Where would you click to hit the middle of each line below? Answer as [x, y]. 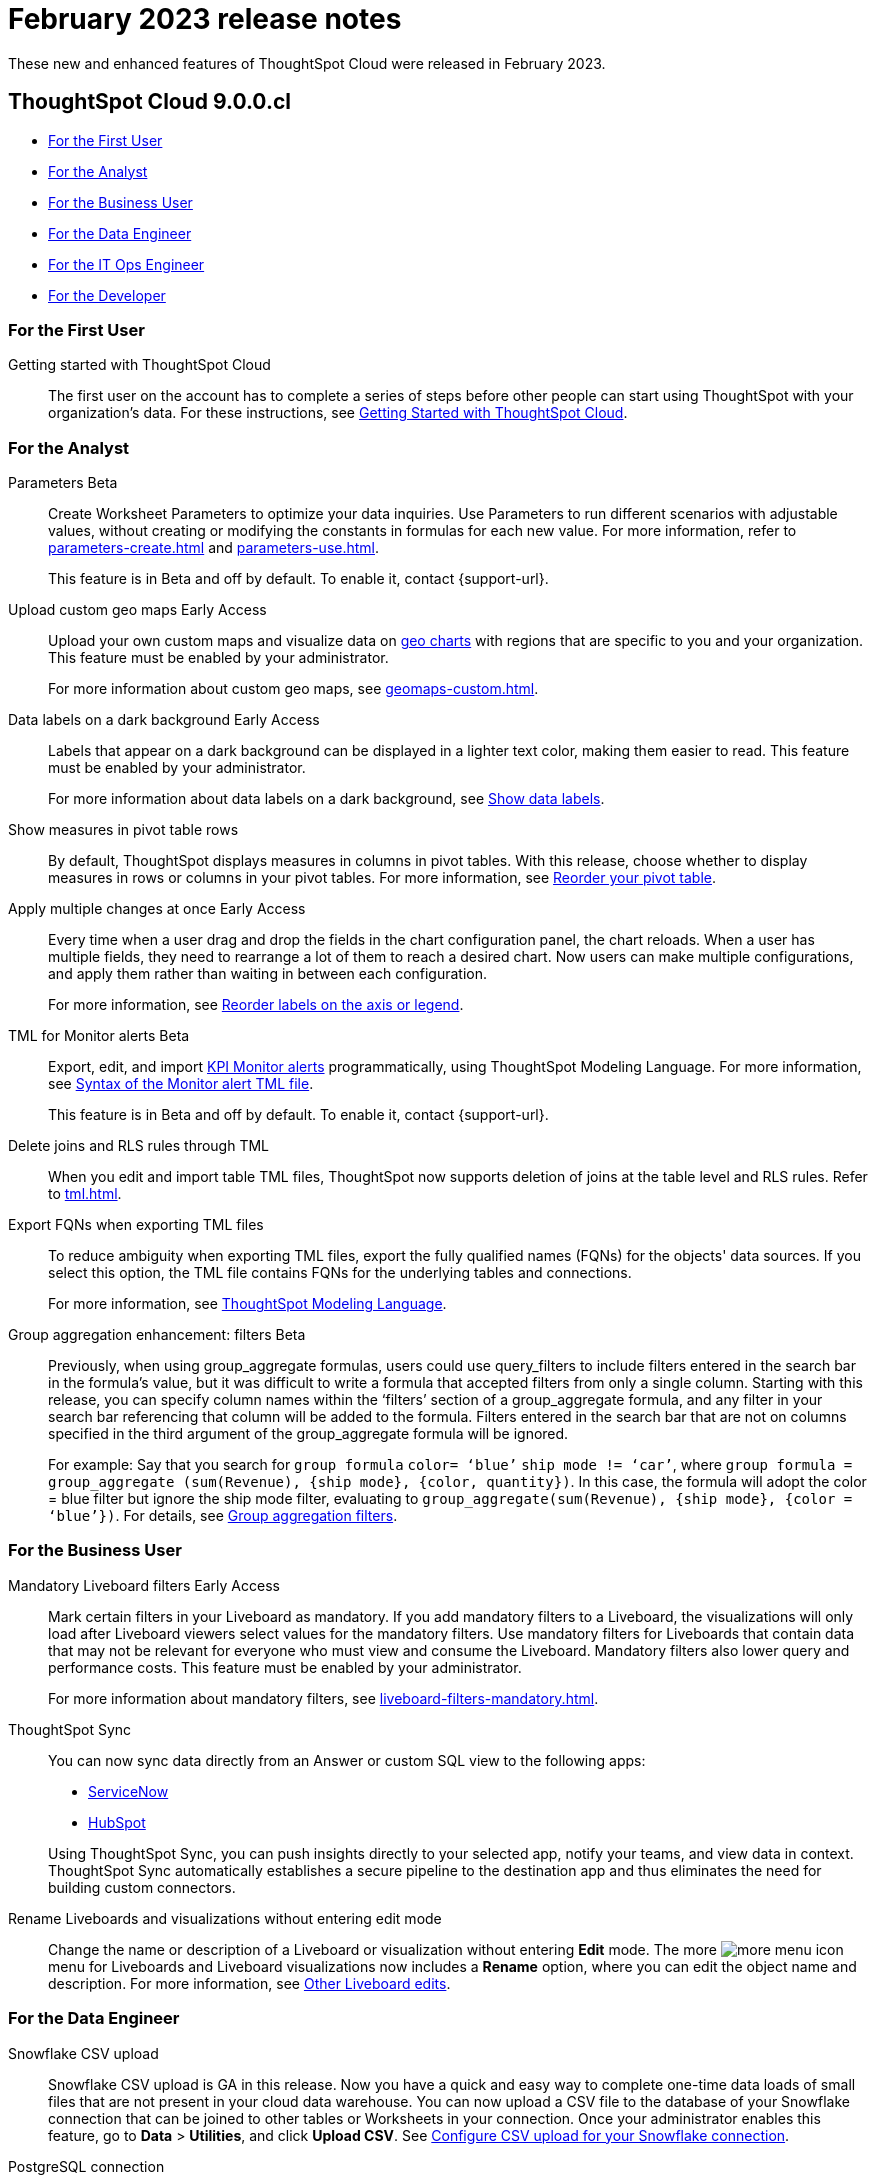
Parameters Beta [63, 483]
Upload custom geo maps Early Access [137, 610]
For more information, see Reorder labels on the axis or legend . [256, 1005]
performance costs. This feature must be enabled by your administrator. [285, 1667]
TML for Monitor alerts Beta [99, 1036]
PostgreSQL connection [86, 2166]
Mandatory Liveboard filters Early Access [144, 1585]
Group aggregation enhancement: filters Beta [157, 1335]
